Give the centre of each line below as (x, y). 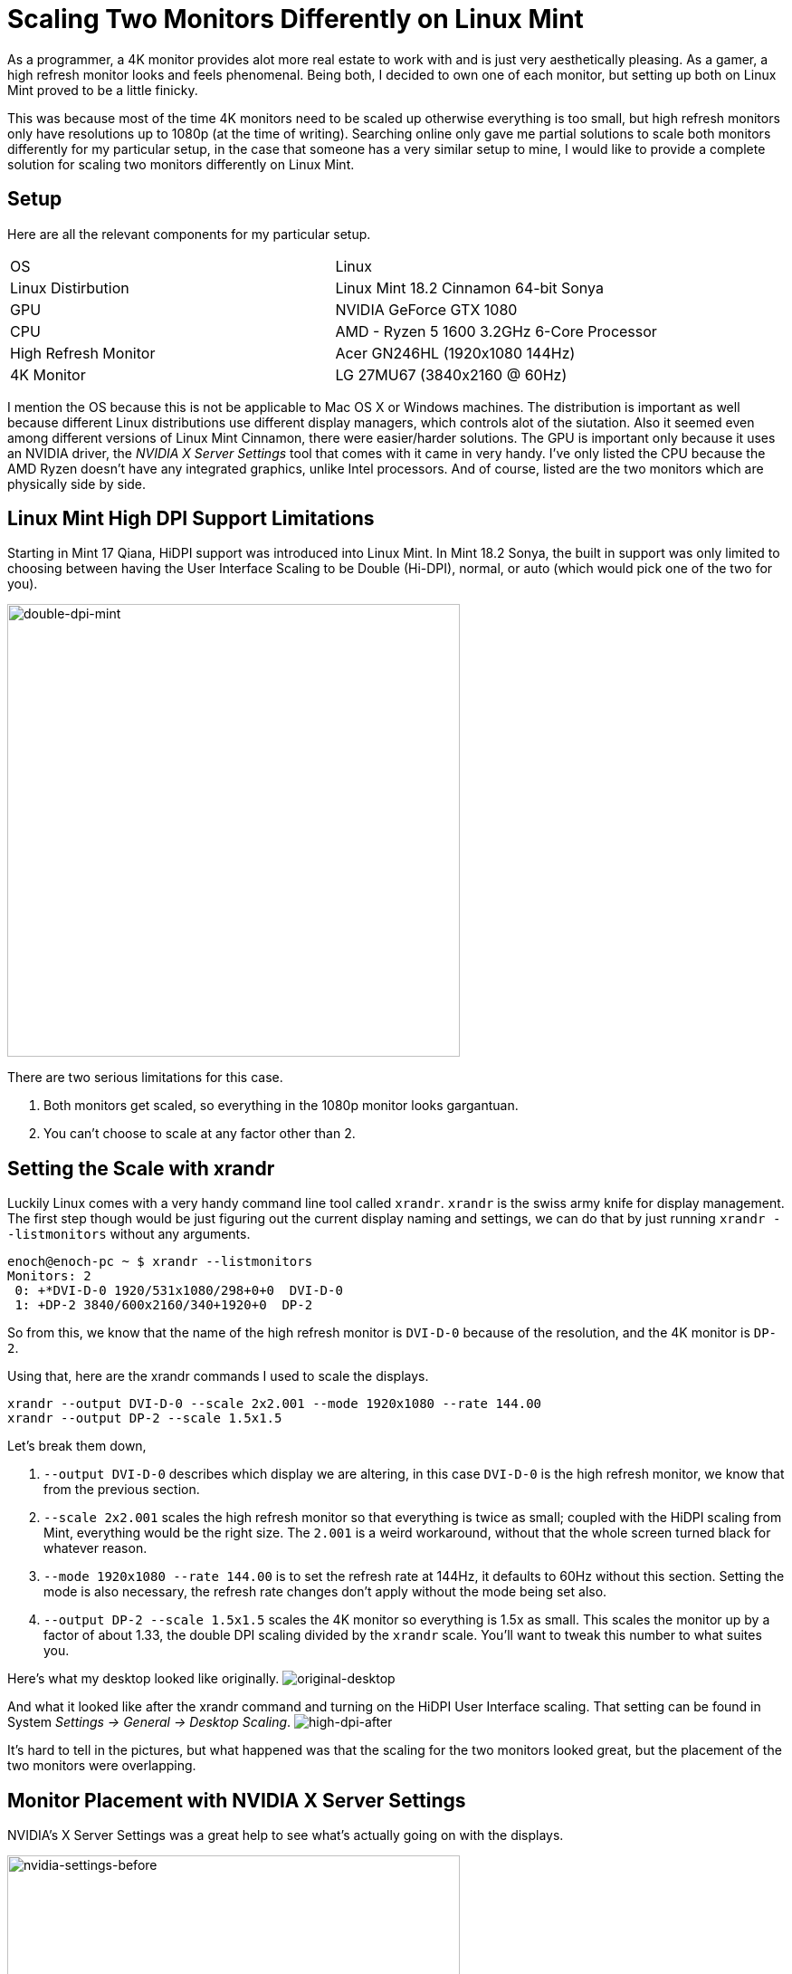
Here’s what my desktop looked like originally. (143, 1679)
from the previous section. (122, 1490)
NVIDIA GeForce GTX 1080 (426, 309)
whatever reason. (95, 1548)
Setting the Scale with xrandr (141, 1168)
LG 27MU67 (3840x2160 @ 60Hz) (451, 374)
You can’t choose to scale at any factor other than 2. (200, 1134)
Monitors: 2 (49, 1276)
